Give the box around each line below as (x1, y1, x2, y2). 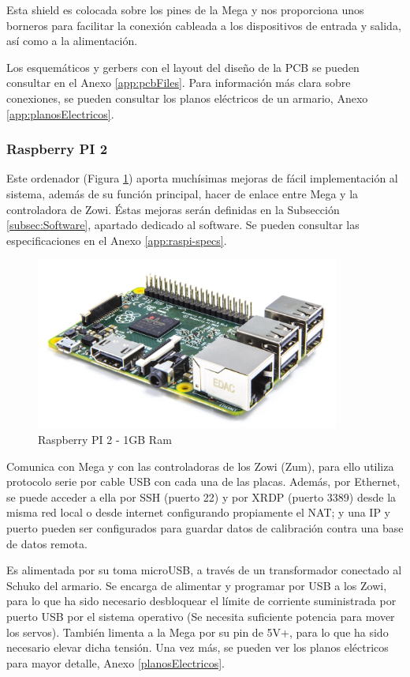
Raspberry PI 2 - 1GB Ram (38, 431, 172, 447)
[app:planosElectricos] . (6, 105, 114, 122)
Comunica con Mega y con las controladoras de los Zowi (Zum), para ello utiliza (6, 457, 394, 474)
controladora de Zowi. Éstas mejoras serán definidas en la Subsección (6, 201, 340, 217)
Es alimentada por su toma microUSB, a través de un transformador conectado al (6, 562, 402, 578)
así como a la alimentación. (6, 32, 138, 49)
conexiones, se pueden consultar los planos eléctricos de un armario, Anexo (6, 89, 368, 106)
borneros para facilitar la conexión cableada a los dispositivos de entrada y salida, (6, 17, 401, 33)
